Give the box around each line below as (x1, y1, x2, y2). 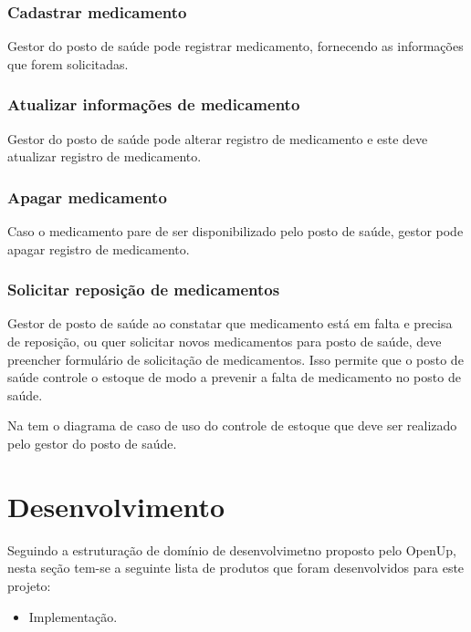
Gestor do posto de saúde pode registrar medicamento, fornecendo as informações (7, 36, 464, 56)
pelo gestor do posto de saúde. (7, 434, 177, 452)
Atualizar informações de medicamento (7, 93, 300, 116)
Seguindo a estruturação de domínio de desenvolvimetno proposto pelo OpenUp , (7, 540, 456, 559)
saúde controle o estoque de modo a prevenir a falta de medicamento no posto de (7, 368, 461, 387)
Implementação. (28, 606, 118, 626)
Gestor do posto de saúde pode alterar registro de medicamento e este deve (7, 129, 428, 148)
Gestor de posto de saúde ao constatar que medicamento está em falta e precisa (7, 314, 453, 333)
